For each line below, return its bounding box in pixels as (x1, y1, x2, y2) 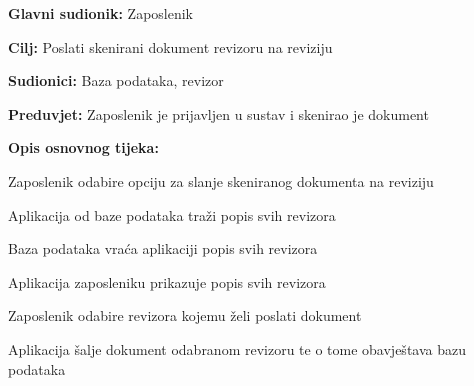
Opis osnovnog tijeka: (8, 137, 159, 158)
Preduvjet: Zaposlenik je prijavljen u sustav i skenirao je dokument (8, 103, 429, 124)
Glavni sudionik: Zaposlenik (8, 3, 194, 23)
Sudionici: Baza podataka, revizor (8, 70, 224, 91)
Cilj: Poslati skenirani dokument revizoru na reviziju (8, 36, 333, 57)
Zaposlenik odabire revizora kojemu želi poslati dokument (8, 305, 362, 326)
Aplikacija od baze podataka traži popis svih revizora (8, 204, 336, 225)
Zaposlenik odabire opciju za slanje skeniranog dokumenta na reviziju (8, 170, 434, 191)
